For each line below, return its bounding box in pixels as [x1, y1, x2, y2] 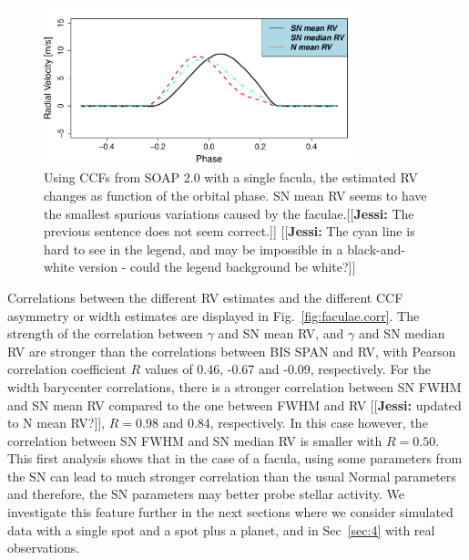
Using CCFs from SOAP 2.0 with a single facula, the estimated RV [44, 168, 418, 187]
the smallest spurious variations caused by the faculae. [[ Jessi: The [44, 203, 414, 223]
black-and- [347, 239, 405, 258]
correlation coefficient [7, 359, 127, 379]
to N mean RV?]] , [7, 413, 106, 432]
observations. [7, 538, 80, 557]
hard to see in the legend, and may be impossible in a [44, 239, 343, 258]
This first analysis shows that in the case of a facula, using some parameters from [7, 449, 463, 468]
